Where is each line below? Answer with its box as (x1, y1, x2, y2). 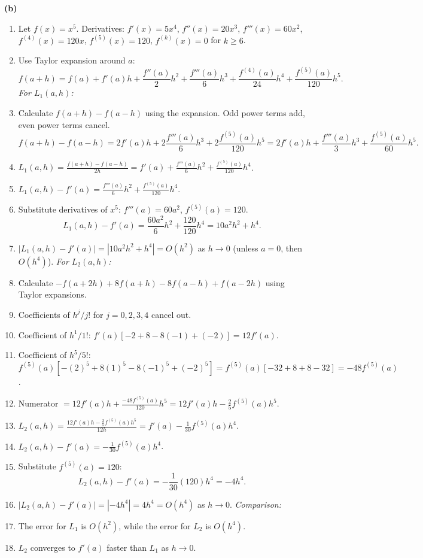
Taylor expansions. (18, 288, 87, 301)
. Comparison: (230, 498, 282, 510)
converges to (30, 541, 75, 553)
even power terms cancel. (18, 118, 110, 131)
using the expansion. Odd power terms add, (145, 106, 305, 119)
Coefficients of (18, 308, 70, 320)
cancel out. (151, 308, 191, 320)
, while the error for (118, 519, 191, 532)
